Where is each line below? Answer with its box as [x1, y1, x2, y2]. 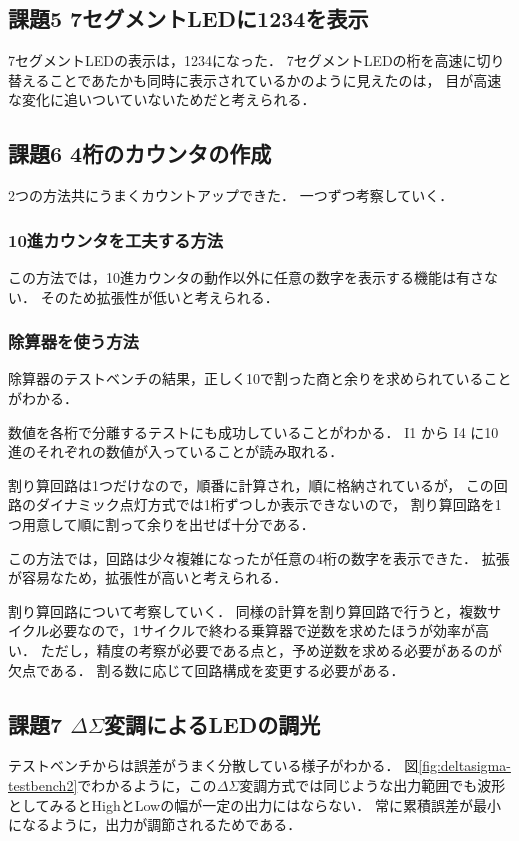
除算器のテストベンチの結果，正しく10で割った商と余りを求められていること [8, 368, 512, 389]
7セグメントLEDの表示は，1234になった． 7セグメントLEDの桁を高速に [8, 50, 477, 71]
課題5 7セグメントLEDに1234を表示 [8, 3, 369, 34]
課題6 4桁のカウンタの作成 [8, 138, 272, 169]
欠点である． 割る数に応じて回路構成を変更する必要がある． [8, 659, 405, 680]
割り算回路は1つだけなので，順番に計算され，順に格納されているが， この [8, 474, 494, 495]
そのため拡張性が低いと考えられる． [40, 286, 279, 307]
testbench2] [8, 774, 78, 795]
